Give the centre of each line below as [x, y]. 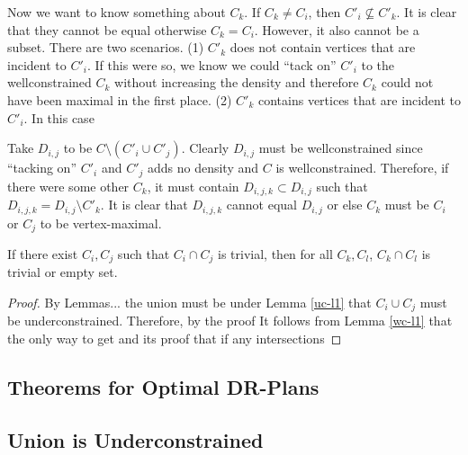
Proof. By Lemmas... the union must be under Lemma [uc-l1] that [189, 303]
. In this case [59, 117]
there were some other [68, 186]
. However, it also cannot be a [337, 29]
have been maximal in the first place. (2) [120, 99]
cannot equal [261, 205]
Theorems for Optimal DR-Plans [163, 387]
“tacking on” [42, 168]
